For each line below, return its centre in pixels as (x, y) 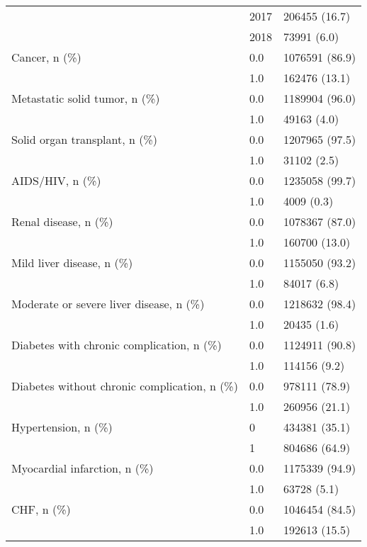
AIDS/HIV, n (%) (56, 180)
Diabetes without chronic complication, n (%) (125, 386)
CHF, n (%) (41, 509)
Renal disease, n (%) (62, 221)
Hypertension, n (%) (62, 427)
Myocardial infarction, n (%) (83, 468)
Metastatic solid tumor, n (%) (86, 98)
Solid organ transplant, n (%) (85, 139)
